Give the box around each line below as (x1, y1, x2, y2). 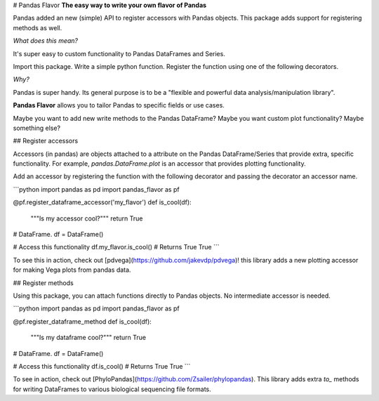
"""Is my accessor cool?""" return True (30, 214, 143, 223)
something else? (13, 124, 61, 132)
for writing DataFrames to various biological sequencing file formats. (13, 385, 212, 393)
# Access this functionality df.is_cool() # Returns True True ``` (13, 362, 191, 370)
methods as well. (13, 23, 62, 32)
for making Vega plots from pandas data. (13, 265, 131, 274)
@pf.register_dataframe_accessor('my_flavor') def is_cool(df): (13, 198, 192, 206)
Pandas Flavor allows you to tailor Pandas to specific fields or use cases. (13, 101, 225, 110)
